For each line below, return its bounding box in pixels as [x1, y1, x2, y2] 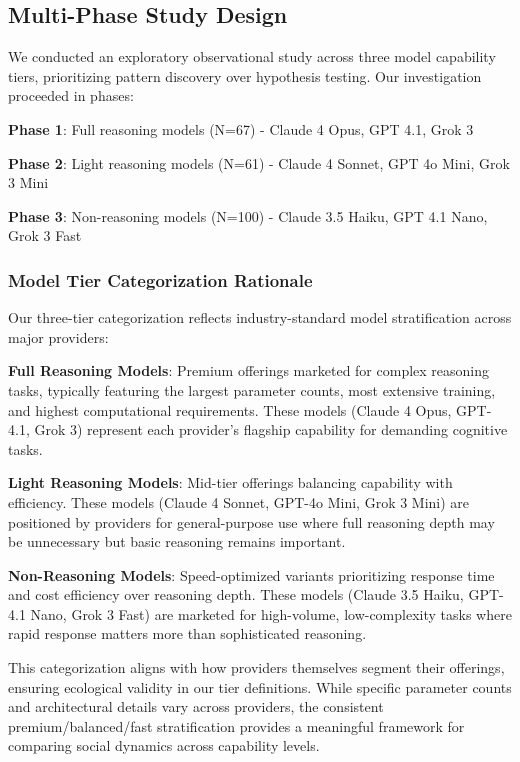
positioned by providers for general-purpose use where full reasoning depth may [8, 511, 495, 532]
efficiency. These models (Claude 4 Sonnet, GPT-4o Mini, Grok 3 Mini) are [8, 491, 470, 512]
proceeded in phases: [8, 85, 134, 106]
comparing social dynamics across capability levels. [8, 735, 320, 756]
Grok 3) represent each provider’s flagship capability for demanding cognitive [34, 419, 508, 440]
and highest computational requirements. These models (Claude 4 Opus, [8, 399, 452, 420]
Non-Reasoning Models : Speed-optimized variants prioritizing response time [8, 564, 495, 585]
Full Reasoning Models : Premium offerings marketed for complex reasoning [8, 360, 490, 381]
